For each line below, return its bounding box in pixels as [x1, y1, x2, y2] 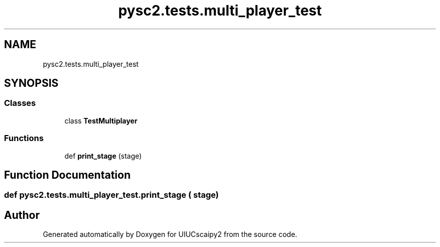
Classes [4, 98, 36, 108]
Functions [4, 133, 44, 144]
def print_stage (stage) [64, 151, 142, 160]
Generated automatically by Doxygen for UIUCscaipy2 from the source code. [43, 230, 297, 239]
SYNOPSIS [4, 77, 59, 90]
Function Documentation [4, 168, 131, 181]
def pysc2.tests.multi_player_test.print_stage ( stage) [4, 190, 219, 200]
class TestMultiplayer [64, 116, 138, 125]
